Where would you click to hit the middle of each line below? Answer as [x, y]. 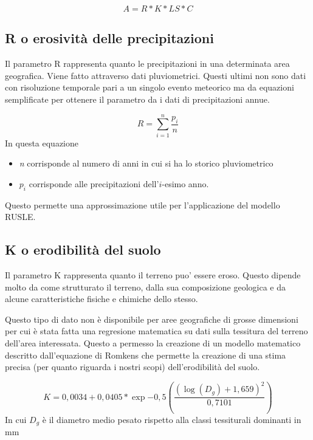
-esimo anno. [185, 183]
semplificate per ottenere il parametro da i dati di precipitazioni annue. [137, 99]
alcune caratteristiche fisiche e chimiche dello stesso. [101, 299]
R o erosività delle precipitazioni [109, 38]
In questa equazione [42, 143]
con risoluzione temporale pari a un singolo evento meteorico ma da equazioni [150, 87]
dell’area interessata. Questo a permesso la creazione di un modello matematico [153, 343]
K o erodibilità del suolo [83, 249]
